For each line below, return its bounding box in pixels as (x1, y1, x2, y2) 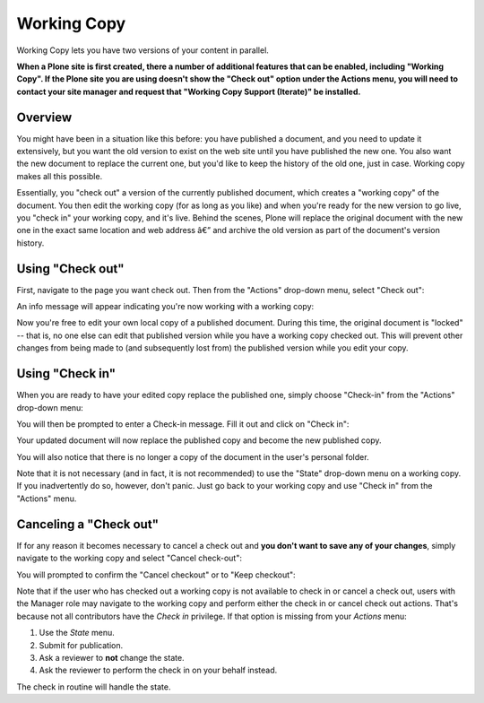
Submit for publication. (39, 639, 124, 650)
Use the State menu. (39, 628, 116, 638)
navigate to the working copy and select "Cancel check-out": (16, 552, 242, 564)
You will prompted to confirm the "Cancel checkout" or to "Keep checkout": (16, 569, 296, 580)
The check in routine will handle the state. (16, 681, 171, 692)
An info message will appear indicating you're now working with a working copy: (16, 301, 315, 312)
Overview (16, 109, 73, 125)
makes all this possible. (16, 170, 103, 181)
